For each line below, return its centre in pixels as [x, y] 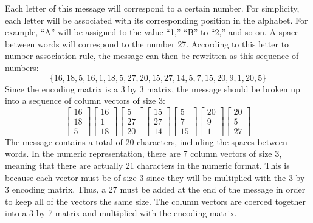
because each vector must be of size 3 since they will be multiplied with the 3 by [155, 177]
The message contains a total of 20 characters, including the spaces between [146, 141]
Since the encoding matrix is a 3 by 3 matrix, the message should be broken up [153, 88]
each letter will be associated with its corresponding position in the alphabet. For [156, 20]
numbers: [22, 67]
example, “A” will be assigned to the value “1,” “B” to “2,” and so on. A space [152, 32]
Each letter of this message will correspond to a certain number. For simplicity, [152, 8]
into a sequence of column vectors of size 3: [85, 101]
